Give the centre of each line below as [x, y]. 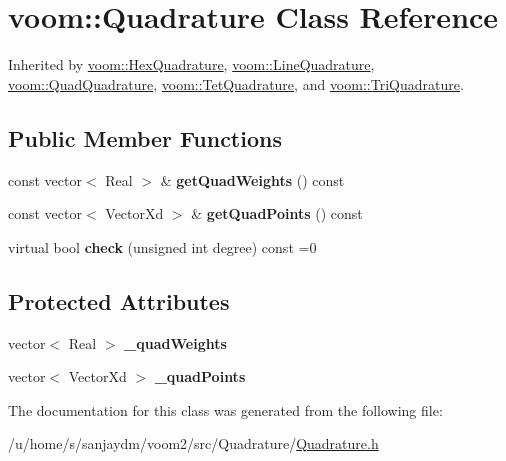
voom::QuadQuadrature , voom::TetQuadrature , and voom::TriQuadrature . [236, 83]
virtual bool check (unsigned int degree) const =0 [162, 246]
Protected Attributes [119, 300]
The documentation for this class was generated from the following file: [225, 409]
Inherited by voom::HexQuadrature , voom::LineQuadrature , [191, 64]
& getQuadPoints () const [277, 213]
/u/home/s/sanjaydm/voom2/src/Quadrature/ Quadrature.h [193, 443]
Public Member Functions [145, 137]
